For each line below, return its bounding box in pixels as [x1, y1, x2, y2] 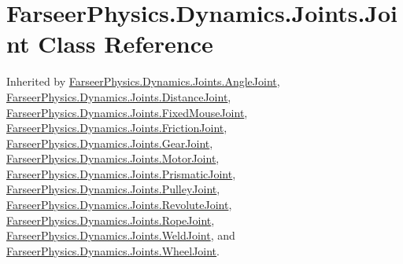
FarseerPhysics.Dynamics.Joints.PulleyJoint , [6, 181, 220, 197]
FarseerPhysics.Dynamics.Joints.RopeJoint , [6, 211, 215, 228]
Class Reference [38, 27, 213, 60]
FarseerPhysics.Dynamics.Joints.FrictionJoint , [6, 119, 227, 136]
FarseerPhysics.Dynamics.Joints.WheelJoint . [6, 242, 220, 258]
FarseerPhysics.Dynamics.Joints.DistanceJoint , [6, 88, 231, 104]
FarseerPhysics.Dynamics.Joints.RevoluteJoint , [6, 196, 232, 213]
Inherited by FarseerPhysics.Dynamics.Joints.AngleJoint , [6, 73, 280, 90]
